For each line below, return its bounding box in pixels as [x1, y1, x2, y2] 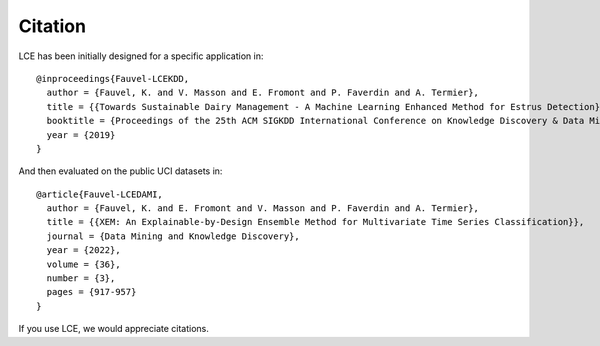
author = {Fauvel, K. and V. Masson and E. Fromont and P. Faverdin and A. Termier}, [46, 87, 480, 99]
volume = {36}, [46, 258, 121, 270]
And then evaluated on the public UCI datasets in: [18, 165, 223, 177]
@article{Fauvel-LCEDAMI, [36, 188, 164, 200]
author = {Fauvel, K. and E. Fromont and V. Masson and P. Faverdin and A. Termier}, [46, 203, 480, 214]
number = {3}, [46, 273, 116, 284]
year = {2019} [46, 129, 116, 140]
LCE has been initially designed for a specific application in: [18, 50, 264, 62]
